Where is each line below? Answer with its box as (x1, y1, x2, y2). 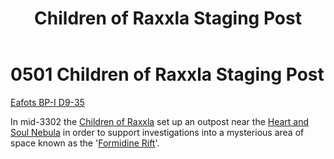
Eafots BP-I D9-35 (10, 96, 85, 108)
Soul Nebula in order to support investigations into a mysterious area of (10, 126, 305, 138)
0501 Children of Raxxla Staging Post (10, 63, 325, 86)
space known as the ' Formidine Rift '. (10, 137, 160, 149)
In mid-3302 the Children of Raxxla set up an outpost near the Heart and (10, 115, 310, 127)
